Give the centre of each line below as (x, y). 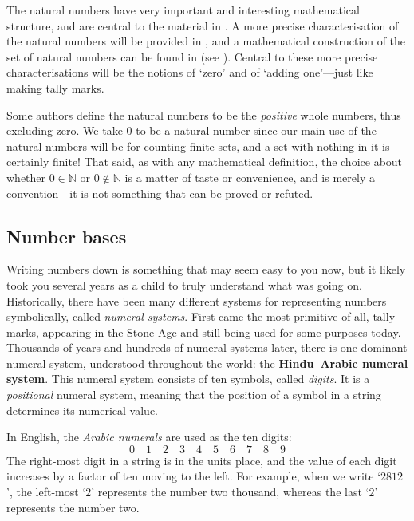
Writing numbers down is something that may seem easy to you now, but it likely (206, 269)
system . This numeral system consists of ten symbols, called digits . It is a (188, 379)
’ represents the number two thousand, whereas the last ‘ (230, 492)
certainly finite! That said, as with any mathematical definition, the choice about (205, 162)
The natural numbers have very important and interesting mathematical (183, 10)
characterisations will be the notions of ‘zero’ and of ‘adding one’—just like (190, 72)
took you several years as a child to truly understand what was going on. (184, 284)
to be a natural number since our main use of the (256, 130)
